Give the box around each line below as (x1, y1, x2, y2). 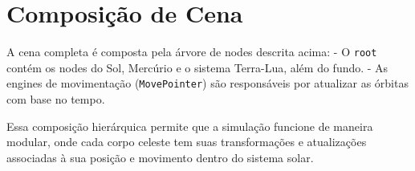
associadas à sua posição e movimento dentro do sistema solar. (6, 149, 314, 165)
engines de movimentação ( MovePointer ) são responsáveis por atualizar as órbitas (6, 75, 409, 92)
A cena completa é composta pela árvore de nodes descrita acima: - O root (6, 43, 377, 60)
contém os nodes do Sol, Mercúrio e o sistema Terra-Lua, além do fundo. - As (6, 59, 389, 75)
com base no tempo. (6, 91, 105, 108)
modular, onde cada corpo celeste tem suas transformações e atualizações (6, 133, 367, 150)
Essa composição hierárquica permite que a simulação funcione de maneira (6, 117, 373, 134)
